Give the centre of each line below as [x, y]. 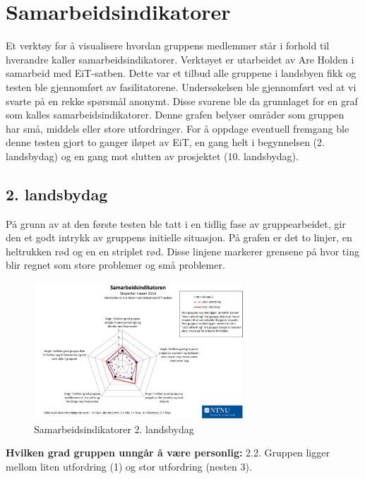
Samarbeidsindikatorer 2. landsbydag [114, 429]
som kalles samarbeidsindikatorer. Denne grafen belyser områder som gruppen [175, 115]
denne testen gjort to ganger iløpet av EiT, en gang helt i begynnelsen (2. [165, 142]
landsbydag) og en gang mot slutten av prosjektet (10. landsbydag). [152, 156]
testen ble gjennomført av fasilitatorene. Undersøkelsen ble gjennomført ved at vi [181, 86]
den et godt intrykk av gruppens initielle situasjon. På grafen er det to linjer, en [179, 237]
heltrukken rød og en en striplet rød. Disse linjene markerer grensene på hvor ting [182, 251]
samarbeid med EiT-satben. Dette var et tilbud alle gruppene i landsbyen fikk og [181, 73]
